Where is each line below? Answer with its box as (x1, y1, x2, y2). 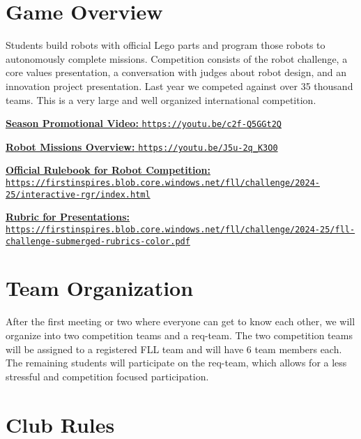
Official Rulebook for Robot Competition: (6, 163, 210, 177)
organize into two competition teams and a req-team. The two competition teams (6, 327, 353, 342)
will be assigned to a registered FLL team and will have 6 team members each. (6, 341, 342, 356)
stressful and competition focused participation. (6, 369, 209, 383)
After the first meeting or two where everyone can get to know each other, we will (6, 314, 355, 329)
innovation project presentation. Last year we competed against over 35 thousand (6, 78, 353, 93)
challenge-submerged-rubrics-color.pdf (6, 236, 190, 246)
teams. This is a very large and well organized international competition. (6, 92, 316, 107)
